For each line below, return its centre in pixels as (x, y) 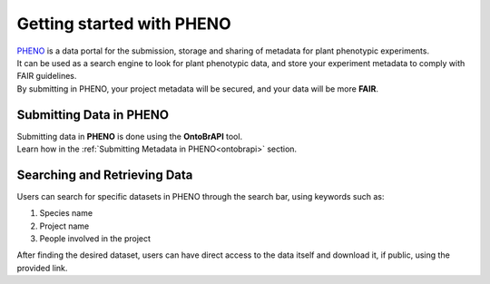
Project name (64, 226)
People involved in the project (95, 239)
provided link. (42, 268)
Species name (66, 213)
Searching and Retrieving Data (105, 175)
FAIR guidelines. (47, 76)
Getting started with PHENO (124, 24)
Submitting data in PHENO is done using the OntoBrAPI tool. (130, 136)
